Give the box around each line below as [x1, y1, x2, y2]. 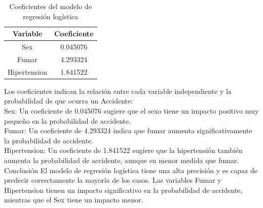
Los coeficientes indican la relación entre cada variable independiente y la [4, 85, 232, 96]
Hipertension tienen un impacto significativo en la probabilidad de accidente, [4, 184, 243, 195]
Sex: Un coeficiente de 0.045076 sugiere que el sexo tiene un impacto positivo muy [4, 106, 259, 116]
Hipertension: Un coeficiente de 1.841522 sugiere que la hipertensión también [4, 145, 243, 155]
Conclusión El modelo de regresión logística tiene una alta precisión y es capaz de [4, 165, 257, 175]
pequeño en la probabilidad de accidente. [4, 115, 131, 126]
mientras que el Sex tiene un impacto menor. [4, 194, 143, 205]
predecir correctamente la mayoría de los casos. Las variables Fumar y [4, 175, 221, 185]
